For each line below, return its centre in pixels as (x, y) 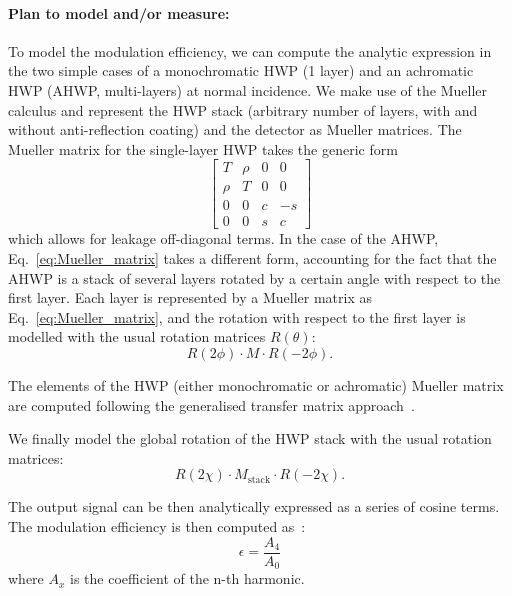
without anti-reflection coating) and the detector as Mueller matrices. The (235, 129)
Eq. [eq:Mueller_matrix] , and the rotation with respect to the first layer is (237, 316)
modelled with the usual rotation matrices (137, 336)
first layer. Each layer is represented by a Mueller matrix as (190, 297)
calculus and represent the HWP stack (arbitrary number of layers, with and (243, 109)
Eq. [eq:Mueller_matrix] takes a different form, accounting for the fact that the (252, 258)
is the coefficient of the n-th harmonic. (187, 578)
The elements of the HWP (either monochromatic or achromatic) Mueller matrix (256, 385)
